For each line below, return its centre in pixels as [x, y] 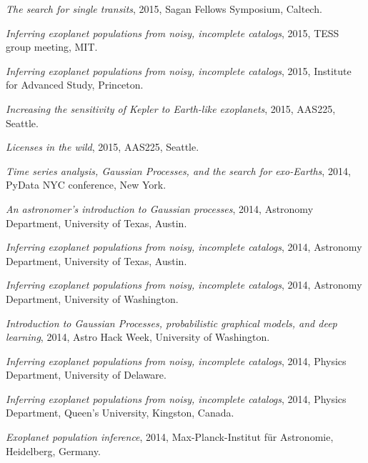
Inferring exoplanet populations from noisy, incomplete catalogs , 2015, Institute [179, 70]
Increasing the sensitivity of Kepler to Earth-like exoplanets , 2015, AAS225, [171, 108]
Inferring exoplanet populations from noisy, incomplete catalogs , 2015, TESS [173, 33]
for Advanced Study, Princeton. [75, 85]
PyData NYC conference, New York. [86, 185]
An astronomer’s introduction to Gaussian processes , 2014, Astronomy [160, 208]
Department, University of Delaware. [86, 375]
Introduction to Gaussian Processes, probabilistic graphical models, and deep [171, 323]
